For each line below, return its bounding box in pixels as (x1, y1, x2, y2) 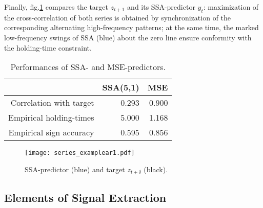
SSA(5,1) (102, 81, 139, 94)
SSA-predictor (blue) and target (25, 164, 125, 174)
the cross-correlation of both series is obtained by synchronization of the (4, 12, 231, 22)
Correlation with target (10, 97, 94, 109)
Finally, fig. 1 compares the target (4, 2, 108, 12)
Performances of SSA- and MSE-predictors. (10, 61, 166, 73)
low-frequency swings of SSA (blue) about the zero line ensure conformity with (4, 32, 252, 42)
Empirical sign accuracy (8, 126, 94, 138)
